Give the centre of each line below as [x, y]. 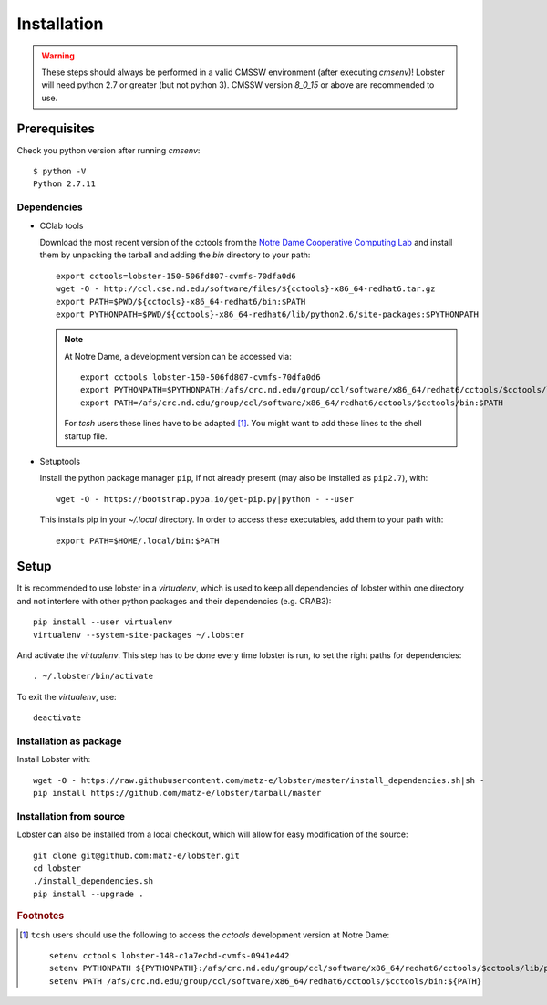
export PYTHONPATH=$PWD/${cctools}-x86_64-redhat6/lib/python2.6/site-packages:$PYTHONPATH [267, 314]
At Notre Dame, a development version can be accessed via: [178, 356]
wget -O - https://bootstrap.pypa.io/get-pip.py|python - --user [205, 499]
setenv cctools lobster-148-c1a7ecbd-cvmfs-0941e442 [169, 955]
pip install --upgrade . [88, 894]
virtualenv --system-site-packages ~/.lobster [139, 635]
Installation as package [69, 741]
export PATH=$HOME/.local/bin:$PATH [138, 540]
